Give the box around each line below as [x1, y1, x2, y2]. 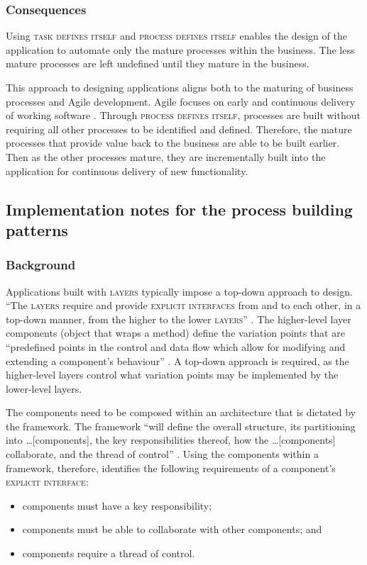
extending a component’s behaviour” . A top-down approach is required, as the [6, 353, 349, 368]
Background [6, 256, 76, 274]
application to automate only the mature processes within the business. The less [6, 42, 355, 57]
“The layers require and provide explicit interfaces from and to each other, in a [6, 298, 361, 313]
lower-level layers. [6, 381, 82, 396]
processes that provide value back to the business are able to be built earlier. [6, 135, 340, 150]
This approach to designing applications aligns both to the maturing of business [6, 80, 354, 94]
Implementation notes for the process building [6, 198, 353, 220]
